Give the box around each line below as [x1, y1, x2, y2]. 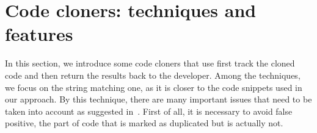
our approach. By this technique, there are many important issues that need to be [5, 93, 312, 106]
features [5, 21, 73, 46]
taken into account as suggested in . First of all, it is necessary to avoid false [5, 104, 293, 117]
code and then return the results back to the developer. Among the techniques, [5, 68, 301, 81]
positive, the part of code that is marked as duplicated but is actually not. [5, 117, 283, 129]
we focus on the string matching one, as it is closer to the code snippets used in [5, 81, 302, 93]
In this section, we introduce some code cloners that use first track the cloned [5, 57, 295, 70]
